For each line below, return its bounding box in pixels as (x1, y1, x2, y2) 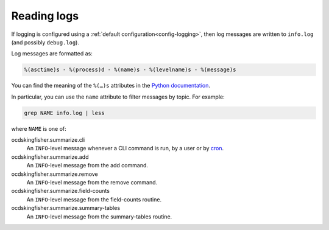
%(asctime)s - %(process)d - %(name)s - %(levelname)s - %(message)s (24, 66, 236, 73)
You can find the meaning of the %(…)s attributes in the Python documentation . (11, 82, 210, 89)
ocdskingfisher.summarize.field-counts (11, 187, 110, 195)
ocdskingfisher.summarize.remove (11, 170, 99, 178)
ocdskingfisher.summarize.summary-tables (11, 204, 121, 212)
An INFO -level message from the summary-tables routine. (26, 213, 172, 220)
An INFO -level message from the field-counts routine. (26, 195, 161, 203)
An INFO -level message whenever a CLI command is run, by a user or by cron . (26, 145, 224, 152)
